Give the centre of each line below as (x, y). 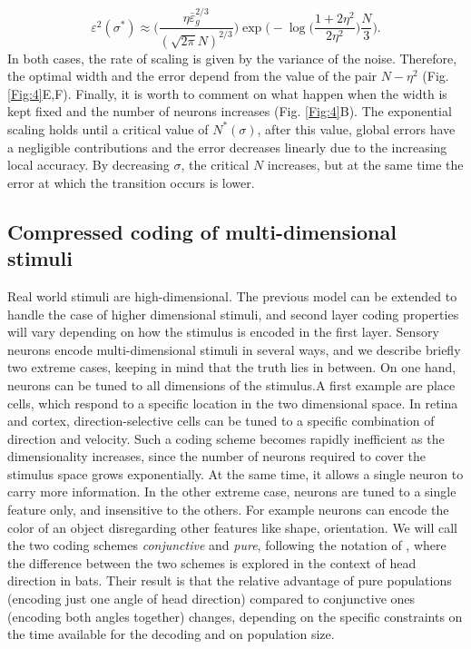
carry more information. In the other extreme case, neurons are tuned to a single (232, 492)
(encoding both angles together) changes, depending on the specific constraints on (235, 616)
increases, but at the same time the (365, 165)
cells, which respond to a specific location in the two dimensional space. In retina (233, 403)
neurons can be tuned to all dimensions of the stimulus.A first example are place (231, 384)
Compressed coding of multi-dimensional (202, 231)
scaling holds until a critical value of (108, 128)
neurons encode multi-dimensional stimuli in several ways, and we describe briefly (234, 349)
